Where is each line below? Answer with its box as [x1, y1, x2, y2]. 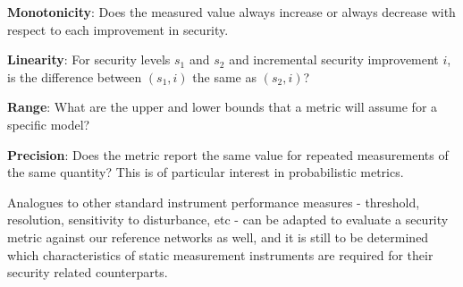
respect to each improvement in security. [7, 20, 229, 38]
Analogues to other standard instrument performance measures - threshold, [7, 192, 420, 211]
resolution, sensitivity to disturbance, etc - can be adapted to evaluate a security [7, 210, 449, 229]
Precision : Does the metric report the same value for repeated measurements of [7, 145, 449, 164]
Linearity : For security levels [7, 50, 171, 69]
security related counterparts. [7, 263, 168, 282]
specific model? [7, 114, 90, 133]
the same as [192, 67, 257, 86]
